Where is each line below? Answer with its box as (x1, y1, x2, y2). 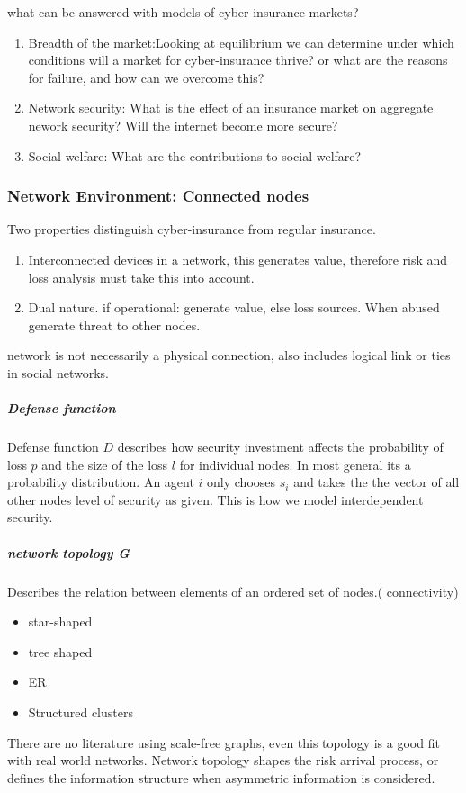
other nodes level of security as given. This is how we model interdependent (7, 490, 424, 509)
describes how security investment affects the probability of (117, 437, 444, 456)
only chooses (207, 473, 276, 491)
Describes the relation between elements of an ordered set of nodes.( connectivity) (7, 581, 459, 600)
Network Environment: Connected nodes (7, 185, 309, 207)
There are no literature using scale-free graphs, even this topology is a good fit (7, 733, 440, 752)
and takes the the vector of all (293, 473, 460, 491)
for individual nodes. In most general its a (179, 455, 411, 473)
